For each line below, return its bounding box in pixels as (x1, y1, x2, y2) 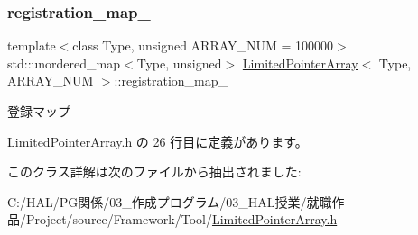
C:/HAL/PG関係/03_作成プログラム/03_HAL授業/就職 (7, 192, 332, 211)
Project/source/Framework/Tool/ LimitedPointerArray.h (25, 210, 338, 229)
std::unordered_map (7, 53, 121, 72)
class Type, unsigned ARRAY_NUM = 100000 (72, 36, 334, 55)
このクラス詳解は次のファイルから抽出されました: (7, 162, 302, 181)
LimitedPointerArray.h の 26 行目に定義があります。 (7, 131, 308, 150)
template (7, 36, 56, 55)
